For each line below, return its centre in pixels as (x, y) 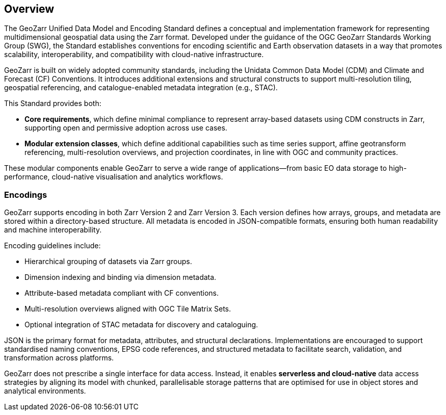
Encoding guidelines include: (53, 246)
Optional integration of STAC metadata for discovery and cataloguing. (141, 325)
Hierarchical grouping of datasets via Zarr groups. (108, 262)
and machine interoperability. (53, 230)
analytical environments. (45, 391)
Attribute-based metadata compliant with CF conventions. (122, 293)
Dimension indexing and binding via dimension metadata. (121, 277)
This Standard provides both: (53, 103)
